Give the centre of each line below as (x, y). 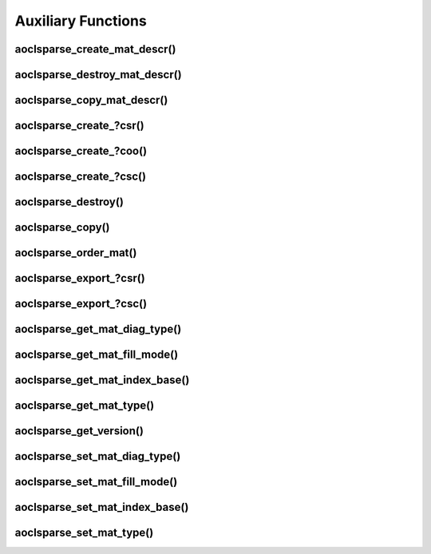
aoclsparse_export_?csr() (80, 278)
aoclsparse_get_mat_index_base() (102, 380)
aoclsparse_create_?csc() (81, 177)
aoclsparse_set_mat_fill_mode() (96, 482)
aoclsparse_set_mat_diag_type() (98, 456)
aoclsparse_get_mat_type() (85, 406)
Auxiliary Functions (81, 21)
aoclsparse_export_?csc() (81, 304)
